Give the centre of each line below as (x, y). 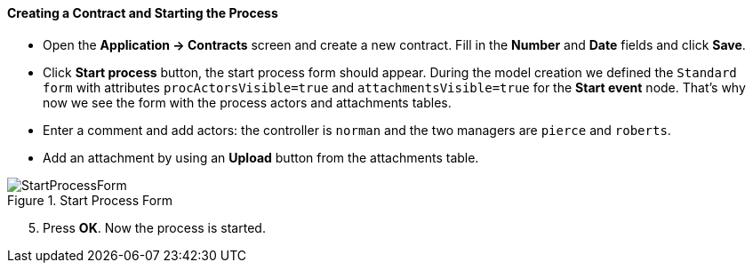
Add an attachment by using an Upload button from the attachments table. (261, 157)
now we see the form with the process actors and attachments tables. (247, 102)
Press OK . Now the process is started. (154, 227)
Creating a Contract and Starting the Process (143, 13)
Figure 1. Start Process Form (90, 200)
